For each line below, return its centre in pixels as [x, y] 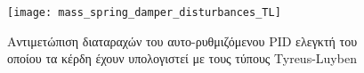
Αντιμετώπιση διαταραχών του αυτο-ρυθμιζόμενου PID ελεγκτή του [182, 41]
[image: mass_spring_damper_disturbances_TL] [144, 12]
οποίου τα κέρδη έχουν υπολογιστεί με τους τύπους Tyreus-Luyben [182, 58]
